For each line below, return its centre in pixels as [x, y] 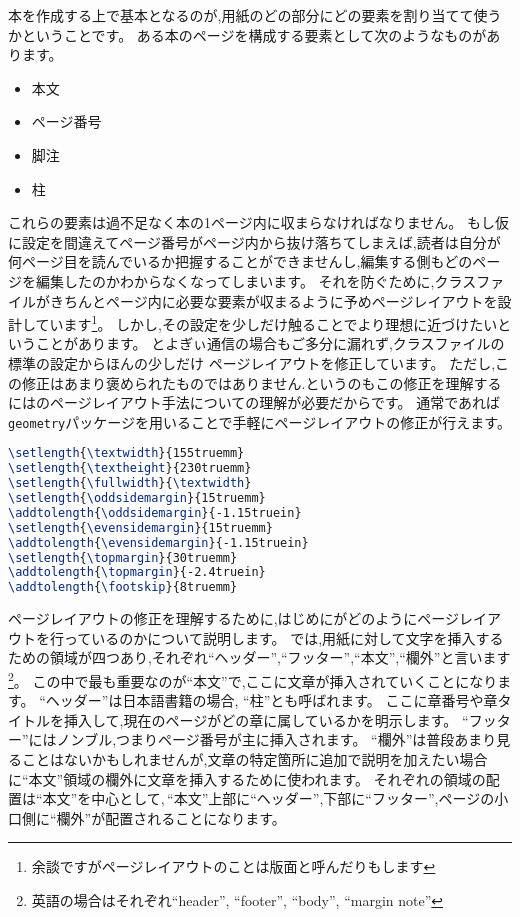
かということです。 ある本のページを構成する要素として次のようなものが [247, 34]
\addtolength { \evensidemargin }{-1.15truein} [158, 542]
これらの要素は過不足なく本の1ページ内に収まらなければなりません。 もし [251, 222]
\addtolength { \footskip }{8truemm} [123, 587]
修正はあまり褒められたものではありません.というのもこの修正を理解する [261, 382]
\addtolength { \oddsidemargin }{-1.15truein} [155, 512]
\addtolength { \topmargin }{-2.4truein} [137, 572]
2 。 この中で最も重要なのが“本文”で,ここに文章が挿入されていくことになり [253, 679]
